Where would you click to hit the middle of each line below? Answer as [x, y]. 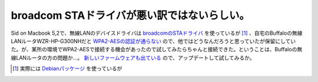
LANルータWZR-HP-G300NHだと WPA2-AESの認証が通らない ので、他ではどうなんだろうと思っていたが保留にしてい [153, 41]
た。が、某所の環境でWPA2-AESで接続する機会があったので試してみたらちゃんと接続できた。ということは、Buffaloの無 [157, 50]
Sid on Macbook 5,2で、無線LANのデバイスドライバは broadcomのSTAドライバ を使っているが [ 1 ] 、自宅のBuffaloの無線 [157, 33]
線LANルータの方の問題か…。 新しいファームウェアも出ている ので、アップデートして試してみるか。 [133, 58]
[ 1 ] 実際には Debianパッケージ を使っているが [67, 68]
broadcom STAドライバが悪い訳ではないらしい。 [130, 15]
